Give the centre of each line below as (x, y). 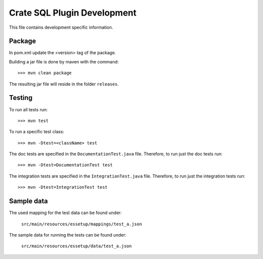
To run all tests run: (28, 109)
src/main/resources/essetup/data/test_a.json (76, 246)
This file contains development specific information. (61, 27)
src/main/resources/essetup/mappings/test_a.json (82, 224)
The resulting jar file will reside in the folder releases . (64, 84)
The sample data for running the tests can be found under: (68, 235)
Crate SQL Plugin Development (73, 13)
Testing (21, 98)
